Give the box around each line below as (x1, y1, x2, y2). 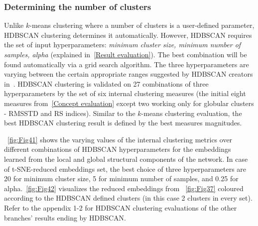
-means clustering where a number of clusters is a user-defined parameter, (29, 20, 255, 30)
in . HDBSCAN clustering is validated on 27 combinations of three (4, 78, 209, 89)
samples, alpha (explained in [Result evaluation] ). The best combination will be (4, 49, 247, 59)
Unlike (4, 20, 24, 30)
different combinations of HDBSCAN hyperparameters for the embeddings (4, 144, 231, 154)
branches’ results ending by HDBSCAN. (4, 212, 126, 223)
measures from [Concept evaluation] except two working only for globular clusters (4, 98, 254, 108)
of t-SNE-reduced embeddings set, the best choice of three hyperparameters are (4, 163, 247, 174)
